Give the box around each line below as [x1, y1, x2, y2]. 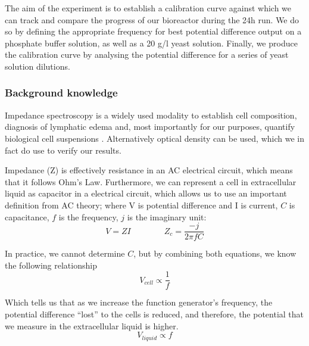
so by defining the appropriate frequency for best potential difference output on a [5, 25, 302, 38]
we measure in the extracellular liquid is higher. [5, 319, 179, 332]
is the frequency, [58, 210, 118, 223]
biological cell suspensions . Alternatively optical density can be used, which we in [5, 132, 304, 144]
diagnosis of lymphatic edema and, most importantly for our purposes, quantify [5, 120, 295, 133]
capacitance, [5, 210, 49, 223]
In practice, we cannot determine [5, 247, 125, 260]
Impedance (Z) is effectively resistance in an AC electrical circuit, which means [5, 164, 293, 176]
